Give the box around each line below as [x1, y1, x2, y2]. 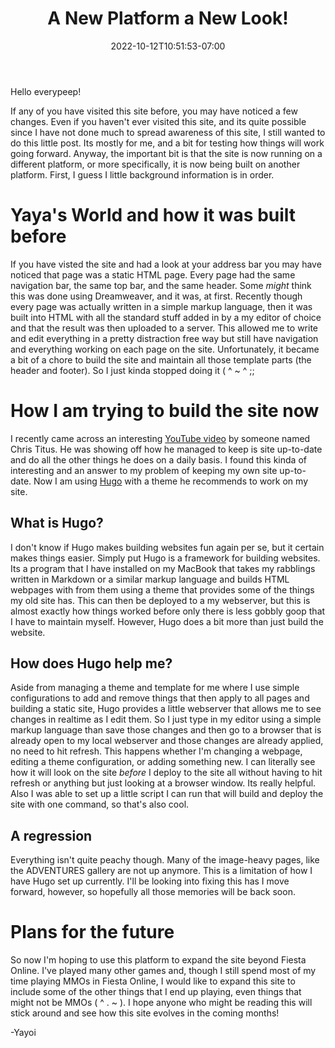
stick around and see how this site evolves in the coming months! [10, 1007, 280, 1019]
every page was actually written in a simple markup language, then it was [10, 300, 313, 312]
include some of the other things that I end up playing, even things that [10, 986, 302, 998]
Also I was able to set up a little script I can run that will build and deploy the [10, 788, 324, 800]
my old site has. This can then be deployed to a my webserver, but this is [10, 594, 311, 606]
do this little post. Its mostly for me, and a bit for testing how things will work [10, 137, 325, 149]
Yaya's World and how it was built [10, 204, 297, 227]
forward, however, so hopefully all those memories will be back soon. [10, 886, 296, 898]
